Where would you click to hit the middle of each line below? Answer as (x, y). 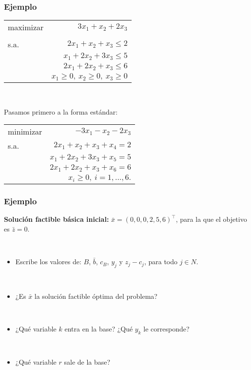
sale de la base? (87, 362)
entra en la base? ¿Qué (99, 328)
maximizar (26, 27)
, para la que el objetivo (211, 219)
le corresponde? (166, 328)
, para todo (161, 262)
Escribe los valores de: (48, 262)
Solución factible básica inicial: (57, 219)
